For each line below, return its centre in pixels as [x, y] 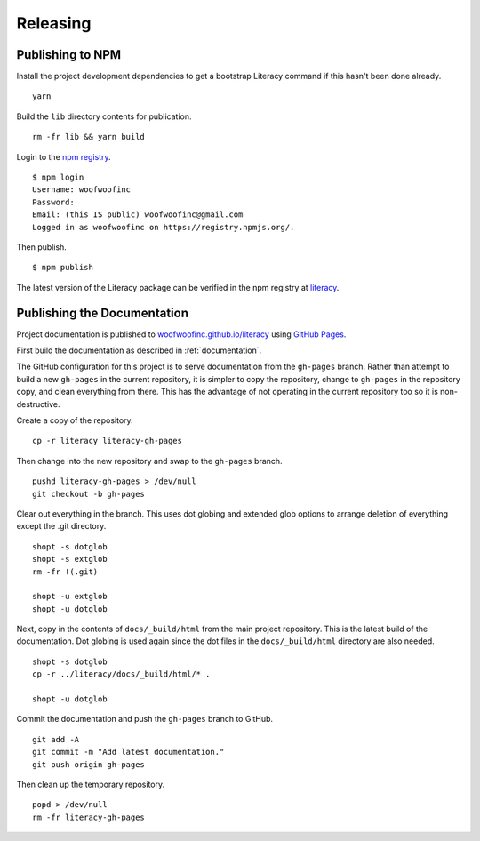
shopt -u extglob [70, 597]
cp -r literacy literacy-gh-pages [107, 441]
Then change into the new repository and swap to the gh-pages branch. [150, 461]
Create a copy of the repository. [75, 420]
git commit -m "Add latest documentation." [128, 752]
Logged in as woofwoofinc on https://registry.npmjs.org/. [164, 227]
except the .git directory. [61, 526]
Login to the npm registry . [64, 156]
